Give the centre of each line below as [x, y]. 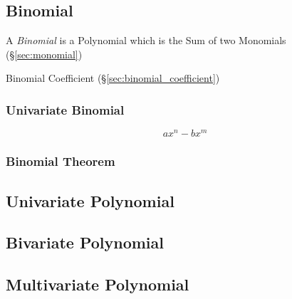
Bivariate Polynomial [85, 242]
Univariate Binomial [65, 109]
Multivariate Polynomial [98, 284]
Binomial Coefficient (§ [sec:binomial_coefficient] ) [113, 78]
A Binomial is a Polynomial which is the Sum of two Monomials [146, 40]
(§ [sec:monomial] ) [44, 54]
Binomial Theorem [61, 161]
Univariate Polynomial [90, 200]
